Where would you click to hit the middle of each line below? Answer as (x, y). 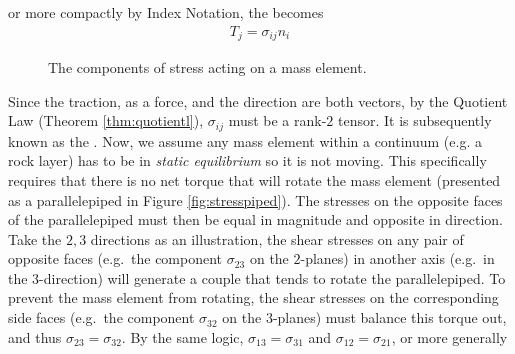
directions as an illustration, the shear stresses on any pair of (277, 238)
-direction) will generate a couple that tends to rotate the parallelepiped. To (272, 277)
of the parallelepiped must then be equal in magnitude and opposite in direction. (255, 219)
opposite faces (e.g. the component (115, 258)
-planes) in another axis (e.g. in (397, 258)
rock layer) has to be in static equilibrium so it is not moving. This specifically (247, 160)
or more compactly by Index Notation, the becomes (166, 12)
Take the (35, 238)
